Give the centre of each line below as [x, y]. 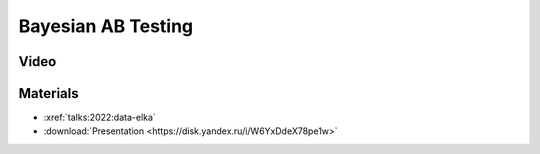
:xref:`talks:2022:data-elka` [100, 117]
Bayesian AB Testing [106, 26]
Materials [48, 93]
